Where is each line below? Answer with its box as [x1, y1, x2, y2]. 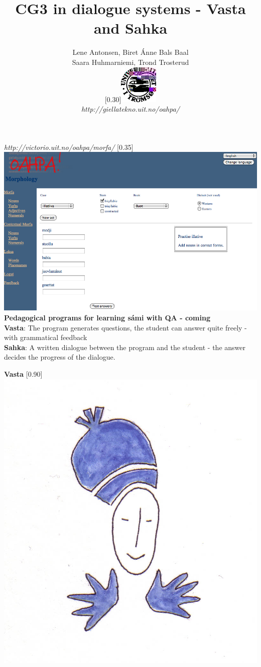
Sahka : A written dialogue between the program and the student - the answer [4, 342, 246, 352]
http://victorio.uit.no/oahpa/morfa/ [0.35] [4, 141, 134, 152]
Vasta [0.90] [4, 368, 43, 379]
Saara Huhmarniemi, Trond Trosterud [72, 56, 189, 67]
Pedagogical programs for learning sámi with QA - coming [4, 312, 210, 322]
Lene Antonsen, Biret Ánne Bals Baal [72, 47, 189, 57]
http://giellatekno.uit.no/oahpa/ [81, 104, 180, 114]
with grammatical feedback [4, 332, 87, 343]
